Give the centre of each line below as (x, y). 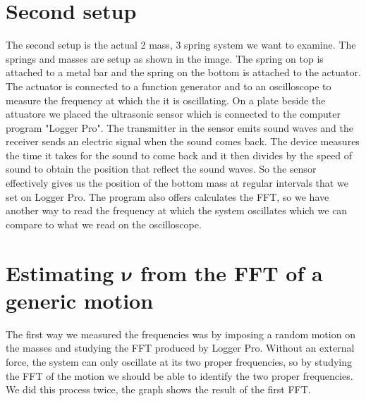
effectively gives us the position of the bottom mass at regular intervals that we (177, 183)
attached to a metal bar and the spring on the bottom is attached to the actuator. (183, 72)
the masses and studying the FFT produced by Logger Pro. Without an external (180, 348)
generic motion (80, 300)
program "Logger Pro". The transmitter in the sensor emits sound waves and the (180, 127)
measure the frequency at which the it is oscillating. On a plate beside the (166, 100)
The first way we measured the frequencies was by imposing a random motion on (181, 334)
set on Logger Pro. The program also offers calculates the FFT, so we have (167, 196)
